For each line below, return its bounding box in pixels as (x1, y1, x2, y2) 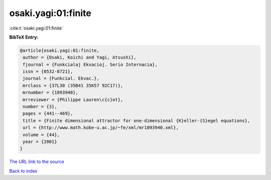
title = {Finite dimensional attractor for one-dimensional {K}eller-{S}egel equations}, (23, 118, 250, 123)
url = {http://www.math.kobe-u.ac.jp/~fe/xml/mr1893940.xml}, (23, 125, 179, 130)
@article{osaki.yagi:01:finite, (20, 48, 100, 53)
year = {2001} (23, 139, 57, 144)
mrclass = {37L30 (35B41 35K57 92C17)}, (23, 83, 123, 88)
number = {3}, (23, 104, 57, 110)
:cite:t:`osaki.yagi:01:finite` (9, 25, 64, 31)
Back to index (9, 168, 38, 174)
